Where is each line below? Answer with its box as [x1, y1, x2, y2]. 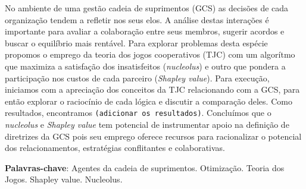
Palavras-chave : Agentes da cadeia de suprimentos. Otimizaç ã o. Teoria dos [5, 161, 285, 174]
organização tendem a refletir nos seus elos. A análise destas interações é [5, 13, 269, 26]
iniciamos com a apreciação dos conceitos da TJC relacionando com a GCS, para [5, 83, 300, 96]
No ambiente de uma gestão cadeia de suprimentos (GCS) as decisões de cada [5, 2, 289, 14]
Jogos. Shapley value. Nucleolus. [5, 173, 123, 185]
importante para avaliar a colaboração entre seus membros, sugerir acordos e [5, 25, 285, 37]
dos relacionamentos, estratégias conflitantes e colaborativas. [5, 141, 225, 154]
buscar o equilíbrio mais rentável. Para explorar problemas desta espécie [5, 36, 268, 49]
